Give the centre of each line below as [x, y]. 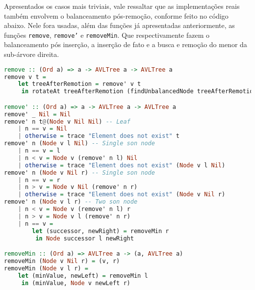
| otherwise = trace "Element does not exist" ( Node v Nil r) [122, 195]
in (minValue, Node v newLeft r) [76, 283]
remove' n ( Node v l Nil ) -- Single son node [79, 144]
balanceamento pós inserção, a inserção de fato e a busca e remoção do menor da [126, 44]
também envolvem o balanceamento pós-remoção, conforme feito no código [116, 15]
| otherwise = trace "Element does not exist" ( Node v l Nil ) [122, 165]
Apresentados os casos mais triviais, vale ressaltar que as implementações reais [122, 6]
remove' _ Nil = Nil [38, 114]
